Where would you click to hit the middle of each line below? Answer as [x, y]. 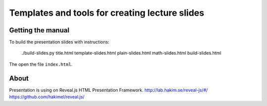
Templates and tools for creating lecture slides [107, 13]
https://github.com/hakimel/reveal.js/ [47, 97]
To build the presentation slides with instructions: [59, 42]
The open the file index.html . [41, 64]
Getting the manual [39, 30]
